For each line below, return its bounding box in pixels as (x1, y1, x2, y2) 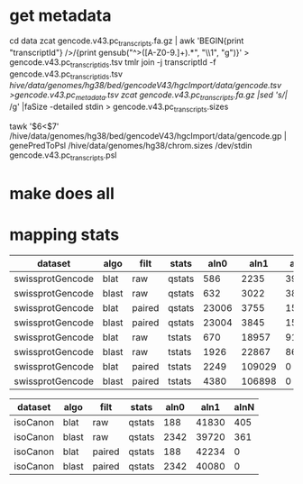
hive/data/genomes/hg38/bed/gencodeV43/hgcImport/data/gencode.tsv (9, 80, 282, 91)
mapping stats (9, 224, 120, 245)
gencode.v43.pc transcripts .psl (9, 150, 117, 162)
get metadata (9, 5, 112, 26)
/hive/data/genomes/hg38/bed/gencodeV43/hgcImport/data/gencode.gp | (9, 130, 287, 141)
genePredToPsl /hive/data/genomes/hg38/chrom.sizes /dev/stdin (9, 140, 252, 151)
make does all (9, 183, 115, 204)
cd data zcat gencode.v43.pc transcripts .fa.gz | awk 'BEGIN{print (9, 35, 244, 48)
